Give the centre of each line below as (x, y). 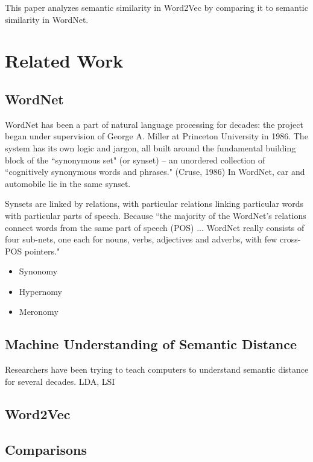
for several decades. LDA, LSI (60, 381)
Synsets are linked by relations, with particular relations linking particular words (154, 204)
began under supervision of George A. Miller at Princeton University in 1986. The (156, 136)
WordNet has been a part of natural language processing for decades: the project (154, 124)
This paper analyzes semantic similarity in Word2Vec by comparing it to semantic (156, 7)
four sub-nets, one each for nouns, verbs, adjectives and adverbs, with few (141, 239)
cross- (290, 239)
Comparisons (46, 449)
